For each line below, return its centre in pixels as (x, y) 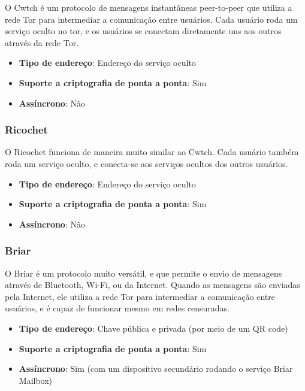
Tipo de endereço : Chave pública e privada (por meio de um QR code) (153, 328)
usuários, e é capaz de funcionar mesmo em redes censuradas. (117, 308)
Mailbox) (36, 380)
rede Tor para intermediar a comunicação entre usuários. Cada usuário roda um (151, 19)
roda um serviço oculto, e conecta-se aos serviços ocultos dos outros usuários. (147, 163)
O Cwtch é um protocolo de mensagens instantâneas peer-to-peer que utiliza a (149, 7)
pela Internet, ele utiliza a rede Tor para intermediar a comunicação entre (140, 296)
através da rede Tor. (42, 42)
